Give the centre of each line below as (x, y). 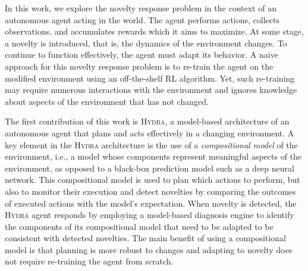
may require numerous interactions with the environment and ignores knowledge (151, 90)
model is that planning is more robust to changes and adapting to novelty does (149, 249)
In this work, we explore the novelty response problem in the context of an (141, 8)
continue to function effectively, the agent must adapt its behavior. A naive (142, 54)
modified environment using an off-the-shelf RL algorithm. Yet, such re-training (150, 78)
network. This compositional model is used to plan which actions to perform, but (153, 180)
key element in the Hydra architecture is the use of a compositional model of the (151, 144)
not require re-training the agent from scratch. (89, 261)
